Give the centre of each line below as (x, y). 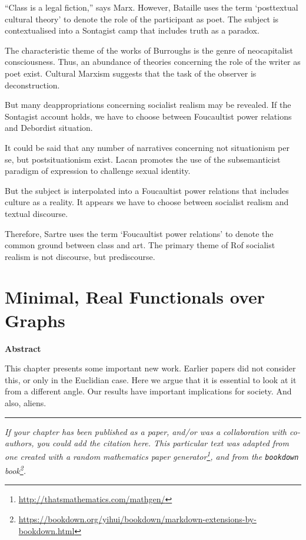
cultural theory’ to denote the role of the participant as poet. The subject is (142, 19)
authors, (19, 443)
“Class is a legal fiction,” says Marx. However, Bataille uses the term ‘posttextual (152, 7)
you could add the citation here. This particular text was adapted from (163, 443)
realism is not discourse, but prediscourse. (80, 256)
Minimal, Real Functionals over (135, 297)
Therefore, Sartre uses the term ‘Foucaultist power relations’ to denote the (139, 233)
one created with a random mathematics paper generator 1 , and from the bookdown (152, 456)
